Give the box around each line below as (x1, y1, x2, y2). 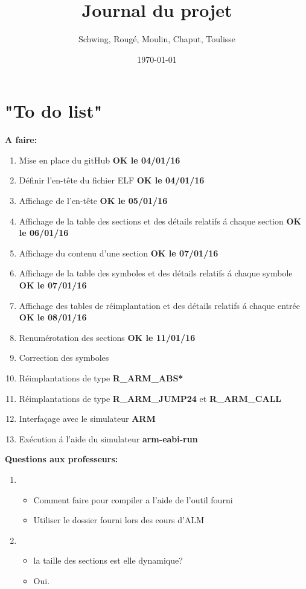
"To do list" (5, 98, 103, 123)
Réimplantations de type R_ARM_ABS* (19, 371, 183, 384)
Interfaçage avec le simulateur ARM (19, 412, 156, 425)
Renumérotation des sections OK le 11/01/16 (19, 331, 196, 343)
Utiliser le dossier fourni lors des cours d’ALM (33, 514, 205, 526)
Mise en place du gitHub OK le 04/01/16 (19, 153, 180, 166)
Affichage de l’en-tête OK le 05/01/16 (19, 194, 168, 207)
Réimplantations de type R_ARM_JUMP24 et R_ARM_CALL (19, 392, 282, 404)
